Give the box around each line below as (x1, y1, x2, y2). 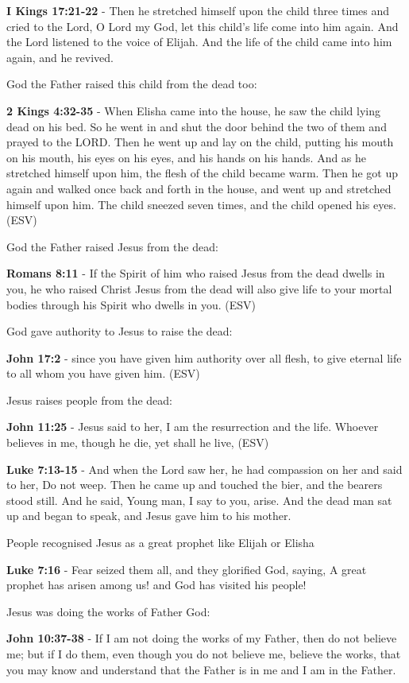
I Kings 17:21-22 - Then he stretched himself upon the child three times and (6, 2, 390, 18)
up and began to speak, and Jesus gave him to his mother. (6, 507, 291, 524)
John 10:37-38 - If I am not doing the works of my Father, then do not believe (6, 630, 397, 646)
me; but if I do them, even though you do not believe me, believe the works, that (6, 646, 401, 662)
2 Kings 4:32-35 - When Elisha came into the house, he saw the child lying (6, 102, 380, 118)
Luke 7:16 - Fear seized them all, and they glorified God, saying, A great (6, 561, 367, 577)
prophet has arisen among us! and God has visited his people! (6, 576, 307, 593)
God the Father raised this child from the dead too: (6, 76, 257, 92)
